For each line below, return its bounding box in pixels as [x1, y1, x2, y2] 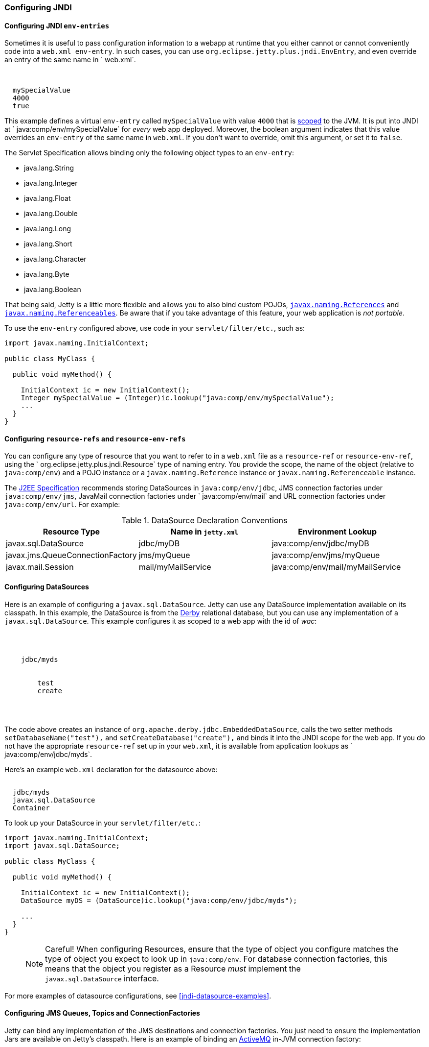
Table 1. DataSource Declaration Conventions [121, 515, 288, 526]
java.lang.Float [24, 194, 71, 203]
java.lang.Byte [24, 270, 69, 279]
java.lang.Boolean [24, 285, 81, 294]
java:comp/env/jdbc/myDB [271, 538, 369, 549]
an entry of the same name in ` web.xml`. [4, 55, 136, 64]
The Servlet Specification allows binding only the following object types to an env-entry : [4, 148, 294, 157]
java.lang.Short [24, 240, 72, 248]
